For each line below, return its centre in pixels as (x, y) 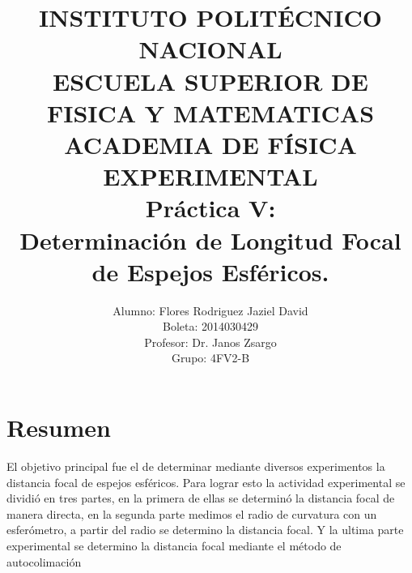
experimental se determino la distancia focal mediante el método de (174, 545)
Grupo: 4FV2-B (210, 358)
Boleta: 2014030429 (210, 326)
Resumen (59, 427)
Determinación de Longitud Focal (210, 239)
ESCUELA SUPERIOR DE (210, 81)
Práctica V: (210, 208)
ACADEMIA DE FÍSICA (210, 144)
